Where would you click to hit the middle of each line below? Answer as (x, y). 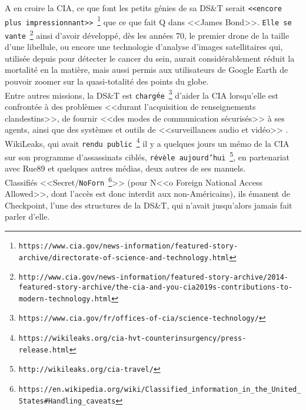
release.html (44, 350)
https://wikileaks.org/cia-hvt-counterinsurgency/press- (132, 338)
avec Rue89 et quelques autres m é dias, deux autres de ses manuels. (125, 168)
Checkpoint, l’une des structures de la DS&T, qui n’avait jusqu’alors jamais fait (149, 205)
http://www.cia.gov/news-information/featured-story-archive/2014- (153, 278)
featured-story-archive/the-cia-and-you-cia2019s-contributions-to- (156, 288)
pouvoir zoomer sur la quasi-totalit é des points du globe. (107, 81)
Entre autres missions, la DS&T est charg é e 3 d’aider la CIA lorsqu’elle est (142, 94)
